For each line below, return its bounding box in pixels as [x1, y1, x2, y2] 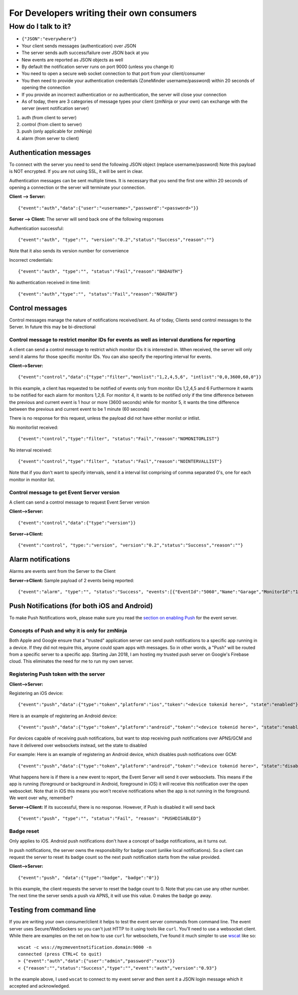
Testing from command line [9, 906, 96, 914]
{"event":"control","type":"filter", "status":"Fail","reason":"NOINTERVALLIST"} [18, 459, 223, 464]
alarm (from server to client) [21, 135, 79, 141]
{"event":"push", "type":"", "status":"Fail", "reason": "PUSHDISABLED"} [18, 815, 202, 821]
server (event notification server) [21, 105, 89, 111]
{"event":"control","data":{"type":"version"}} [18, 520, 136, 526]
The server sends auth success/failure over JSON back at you [21, 50, 149, 56]
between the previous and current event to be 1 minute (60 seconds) [9, 406, 150, 412]
